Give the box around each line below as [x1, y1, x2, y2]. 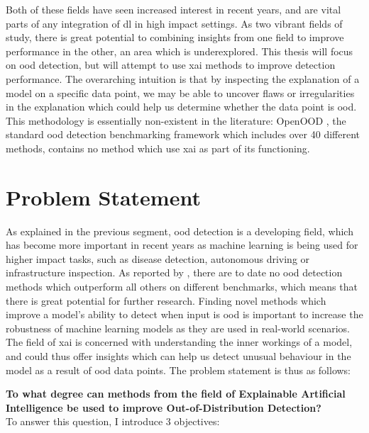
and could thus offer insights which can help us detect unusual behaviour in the [6, 349, 351, 363]
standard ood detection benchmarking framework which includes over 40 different [6, 127, 360, 142]
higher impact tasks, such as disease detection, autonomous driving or [6, 251, 310, 266]
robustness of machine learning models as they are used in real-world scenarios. [6, 320, 350, 335]
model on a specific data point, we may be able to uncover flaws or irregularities [6, 85, 355, 100]
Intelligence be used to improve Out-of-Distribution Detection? [6, 400, 321, 415]
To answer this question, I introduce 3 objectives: [6, 414, 220, 429]
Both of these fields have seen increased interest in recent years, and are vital [6, 2, 341, 16]
